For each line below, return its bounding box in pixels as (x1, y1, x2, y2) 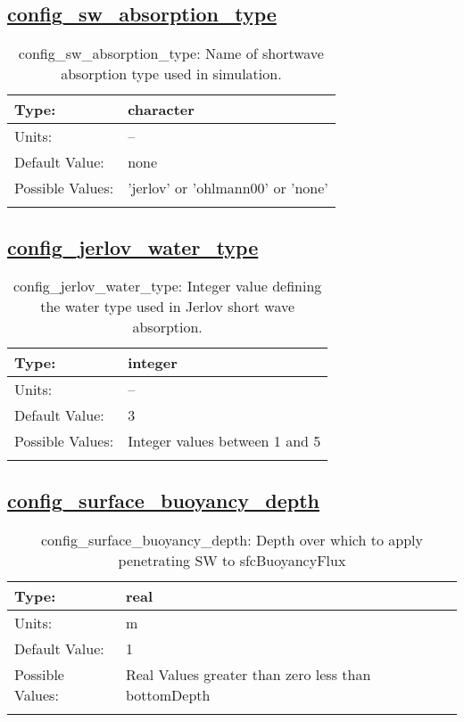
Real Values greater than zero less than (125, 663, 371, 685)
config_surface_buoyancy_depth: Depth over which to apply (40, 529, 423, 550)
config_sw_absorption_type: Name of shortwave (18, 43, 324, 64)
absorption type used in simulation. (61, 63, 282, 85)
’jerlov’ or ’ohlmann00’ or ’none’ (128, 177, 328, 199)
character (128, 99, 195, 120)
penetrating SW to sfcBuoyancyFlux (118, 549, 346, 570)
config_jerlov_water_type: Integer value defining (12, 275, 322, 297)
